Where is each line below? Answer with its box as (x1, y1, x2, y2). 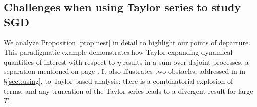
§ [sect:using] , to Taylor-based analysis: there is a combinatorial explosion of (4, 75, 233, 86)
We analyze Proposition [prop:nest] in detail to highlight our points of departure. (4, 37, 251, 47)
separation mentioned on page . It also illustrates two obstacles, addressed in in (4, 66, 246, 76)
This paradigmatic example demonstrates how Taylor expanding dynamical (4, 47, 233, 57)
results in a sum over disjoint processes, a (123, 56, 249, 67)
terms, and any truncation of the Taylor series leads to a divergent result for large (4, 85, 253, 96)
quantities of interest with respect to (4, 56, 115, 67)
